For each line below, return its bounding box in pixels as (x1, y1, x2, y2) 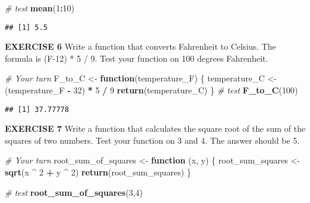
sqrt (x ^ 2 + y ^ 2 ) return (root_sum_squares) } (5, 166, 191, 178)
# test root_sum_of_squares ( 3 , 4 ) (5, 186, 143, 198)
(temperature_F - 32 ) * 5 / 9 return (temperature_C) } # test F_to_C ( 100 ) (5, 84, 298, 96)
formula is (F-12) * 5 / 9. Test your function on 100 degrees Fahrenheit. (5, 51, 268, 64)
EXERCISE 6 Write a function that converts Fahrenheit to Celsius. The (5, 40, 276, 53)
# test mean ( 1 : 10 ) (5, 2, 75, 14)
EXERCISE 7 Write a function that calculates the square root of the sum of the (5, 122, 306, 135)
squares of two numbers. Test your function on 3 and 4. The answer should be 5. (5, 134, 300, 146)
